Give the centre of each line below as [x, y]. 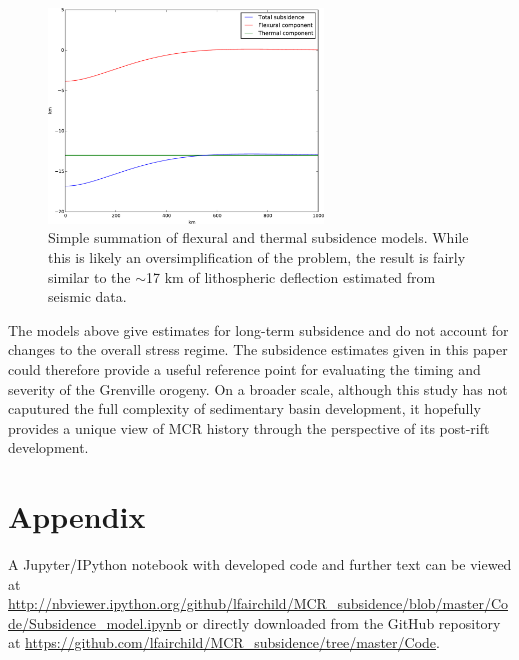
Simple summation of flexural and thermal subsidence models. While [258, 237]
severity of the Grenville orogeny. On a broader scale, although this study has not [258, 388]
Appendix [77, 516]
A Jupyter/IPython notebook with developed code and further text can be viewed [260, 564]
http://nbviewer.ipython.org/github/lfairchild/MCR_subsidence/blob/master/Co [258, 603]
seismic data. [87, 296]
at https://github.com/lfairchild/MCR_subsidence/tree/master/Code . [224, 642]
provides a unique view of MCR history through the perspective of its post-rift [249, 427]
